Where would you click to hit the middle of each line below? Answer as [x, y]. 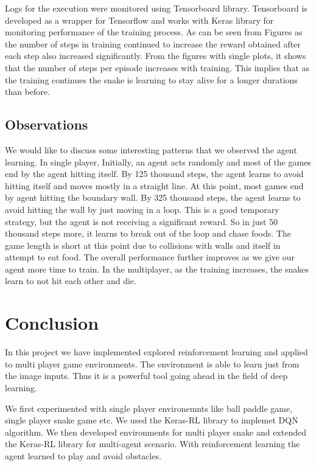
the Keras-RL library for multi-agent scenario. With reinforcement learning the [153, 444]
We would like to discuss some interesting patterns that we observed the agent [151, 149]
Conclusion [52, 323]
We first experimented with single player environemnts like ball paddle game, [149, 408]
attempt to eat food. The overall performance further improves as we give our [150, 257]
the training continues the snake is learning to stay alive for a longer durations [151, 79]
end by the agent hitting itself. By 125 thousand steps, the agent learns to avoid [154, 174]
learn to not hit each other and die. [71, 281]
